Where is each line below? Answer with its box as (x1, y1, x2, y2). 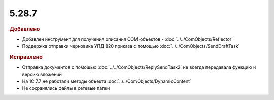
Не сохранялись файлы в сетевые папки (22, 85, 110, 91)
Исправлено (9, 53, 43, 60)
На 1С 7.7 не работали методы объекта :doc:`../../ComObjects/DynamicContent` (22, 78, 191, 84)
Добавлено (9, 25, 40, 32)
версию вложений (22, 71, 62, 77)
